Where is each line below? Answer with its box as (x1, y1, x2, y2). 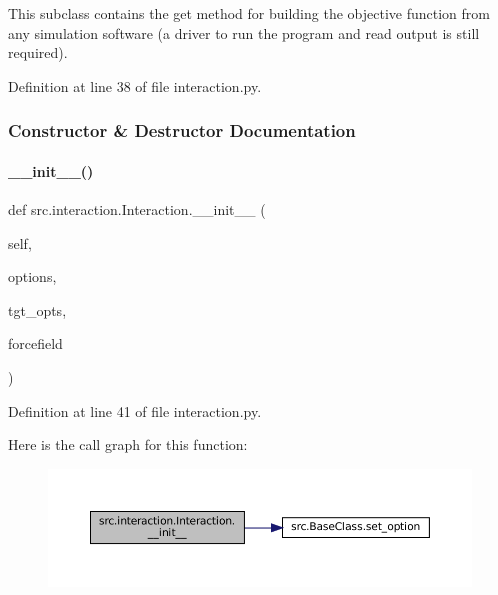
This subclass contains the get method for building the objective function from (8, 3, 490, 23)
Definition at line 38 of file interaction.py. (8, 75, 262, 96)
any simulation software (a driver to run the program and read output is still (8, 22, 480, 43)
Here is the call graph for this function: (8, 434, 248, 455)
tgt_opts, (8, 299, 67, 320)
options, (8, 266, 57, 287)
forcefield (8, 333, 63, 354)
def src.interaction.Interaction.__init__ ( (8, 199, 266, 220)
